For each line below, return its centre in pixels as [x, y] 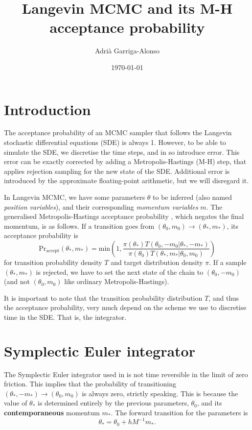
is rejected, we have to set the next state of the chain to [120, 272]
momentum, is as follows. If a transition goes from [79, 226]
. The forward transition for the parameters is [179, 413]
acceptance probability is [41, 235]
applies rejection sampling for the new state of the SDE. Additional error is [117, 171]
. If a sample [228, 262]
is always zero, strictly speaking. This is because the [160, 393]
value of [16, 403]
